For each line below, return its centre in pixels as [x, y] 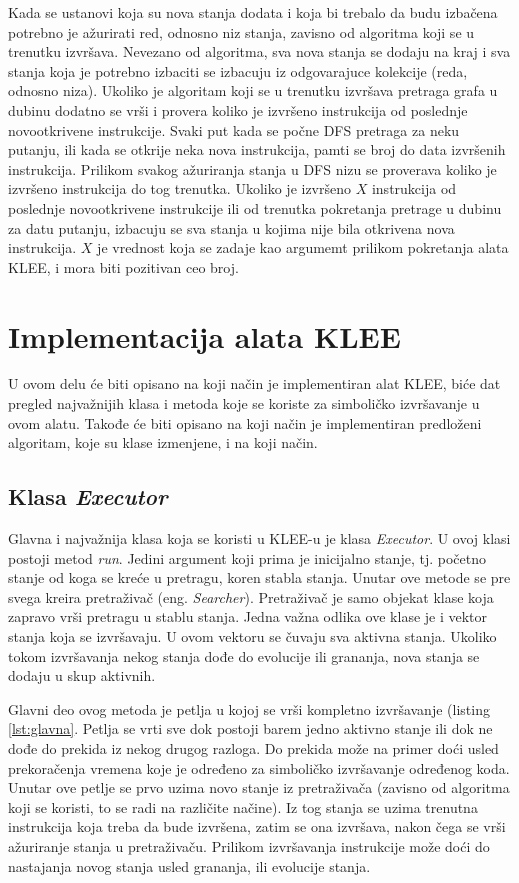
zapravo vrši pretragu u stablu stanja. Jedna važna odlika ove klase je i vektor [248, 616]
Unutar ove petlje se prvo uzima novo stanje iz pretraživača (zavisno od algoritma [259, 787]
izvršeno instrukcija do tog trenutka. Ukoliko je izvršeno [180, 188]
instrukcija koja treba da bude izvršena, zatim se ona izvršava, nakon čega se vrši [257, 826]
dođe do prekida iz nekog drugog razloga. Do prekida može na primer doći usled [253, 747]
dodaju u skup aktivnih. [82, 675]
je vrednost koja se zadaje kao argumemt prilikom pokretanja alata [303, 247]
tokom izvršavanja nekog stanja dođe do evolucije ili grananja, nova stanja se [244, 655]
